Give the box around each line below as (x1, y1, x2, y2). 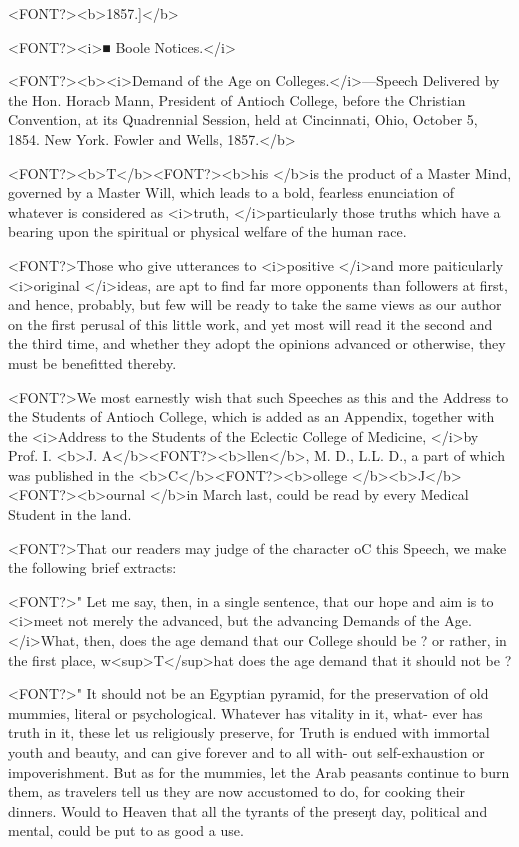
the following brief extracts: (8, 557, 177, 578)
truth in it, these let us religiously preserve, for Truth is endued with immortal (8, 722, 490, 743)
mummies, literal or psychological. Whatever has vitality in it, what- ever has (8, 702, 483, 723)
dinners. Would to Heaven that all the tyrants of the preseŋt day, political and (8, 800, 488, 821)
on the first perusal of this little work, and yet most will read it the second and (8, 313, 493, 334)
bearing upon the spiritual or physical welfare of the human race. (8, 221, 407, 242)
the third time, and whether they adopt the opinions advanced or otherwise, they (8, 333, 506, 354)
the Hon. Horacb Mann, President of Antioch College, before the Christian (8, 89, 466, 110)
